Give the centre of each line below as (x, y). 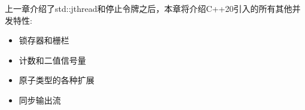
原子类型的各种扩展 (57, 80)
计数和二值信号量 (52, 60)
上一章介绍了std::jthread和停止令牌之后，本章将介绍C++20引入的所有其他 (149, 8)
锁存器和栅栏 (44, 40)
